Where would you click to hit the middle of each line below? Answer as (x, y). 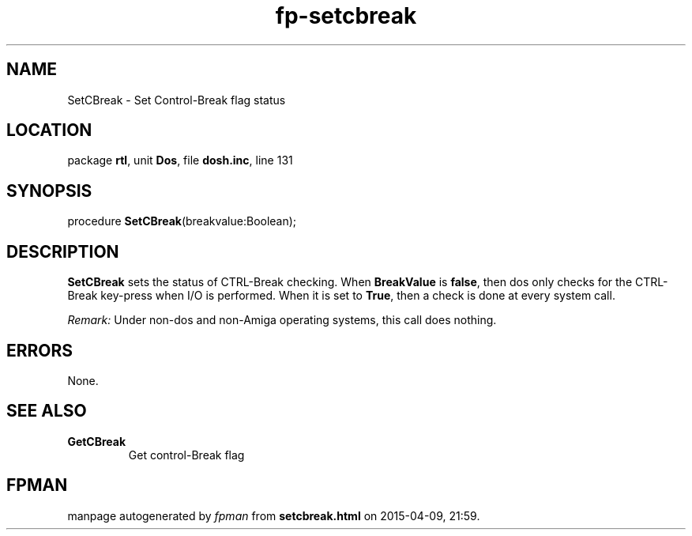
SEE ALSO (47, 411)
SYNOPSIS (49, 191)
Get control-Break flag (186, 455)
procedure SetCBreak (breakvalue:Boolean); (182, 221)
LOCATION (49, 130)
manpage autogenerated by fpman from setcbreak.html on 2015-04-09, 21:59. (274, 515)
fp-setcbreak (346, 16)
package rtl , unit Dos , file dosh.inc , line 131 (180, 160)
